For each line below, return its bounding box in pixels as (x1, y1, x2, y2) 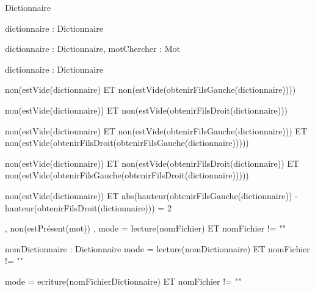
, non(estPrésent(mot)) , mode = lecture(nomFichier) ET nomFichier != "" (5, 222, 286, 235)
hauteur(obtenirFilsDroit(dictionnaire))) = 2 (5, 201, 172, 214)
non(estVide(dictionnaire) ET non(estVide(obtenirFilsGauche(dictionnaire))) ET (5, 124, 307, 137)
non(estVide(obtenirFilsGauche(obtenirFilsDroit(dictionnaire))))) (5, 169, 249, 181)
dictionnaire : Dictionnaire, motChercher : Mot (5, 42, 180, 55)
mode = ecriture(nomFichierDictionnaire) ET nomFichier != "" (5, 274, 242, 287)
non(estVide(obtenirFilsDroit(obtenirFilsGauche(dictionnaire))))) (5, 136, 249, 149)
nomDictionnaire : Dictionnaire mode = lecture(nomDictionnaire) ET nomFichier (5, 242, 310, 255)
